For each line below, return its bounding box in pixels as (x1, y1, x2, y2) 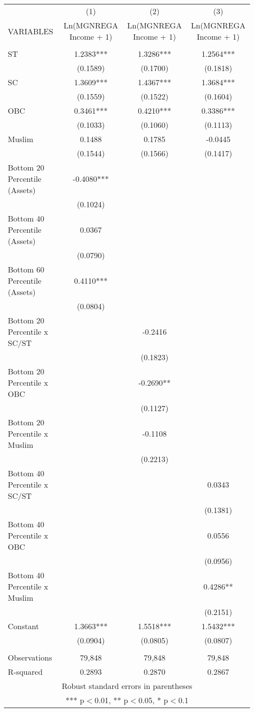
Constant (8, 620, 39, 632)
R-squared (8, 666, 43, 677)
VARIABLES (8, 25, 53, 37)
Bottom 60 (8, 264, 44, 275)
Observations (8, 652, 52, 663)
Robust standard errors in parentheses (62, 680, 192, 691)
